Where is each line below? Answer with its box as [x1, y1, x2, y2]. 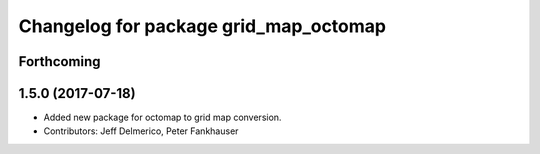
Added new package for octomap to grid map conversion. [43, 111, 282, 124]
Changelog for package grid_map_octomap [18, 15, 387, 37]
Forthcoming [18, 53, 101, 70]
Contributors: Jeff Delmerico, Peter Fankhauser [43, 125, 239, 137]
